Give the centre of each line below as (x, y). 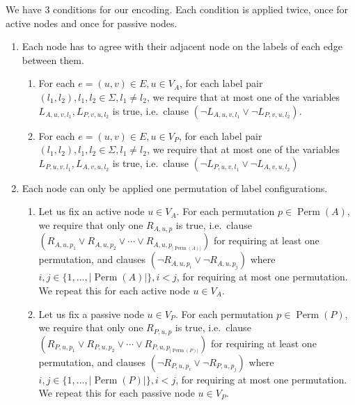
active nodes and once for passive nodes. (92, 23)
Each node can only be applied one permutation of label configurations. (175, 188)
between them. (53, 59)
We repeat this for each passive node (117, 393)
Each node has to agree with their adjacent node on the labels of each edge (182, 46)
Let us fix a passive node (91, 313)
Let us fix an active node (92, 211)
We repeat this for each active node (114, 290)
